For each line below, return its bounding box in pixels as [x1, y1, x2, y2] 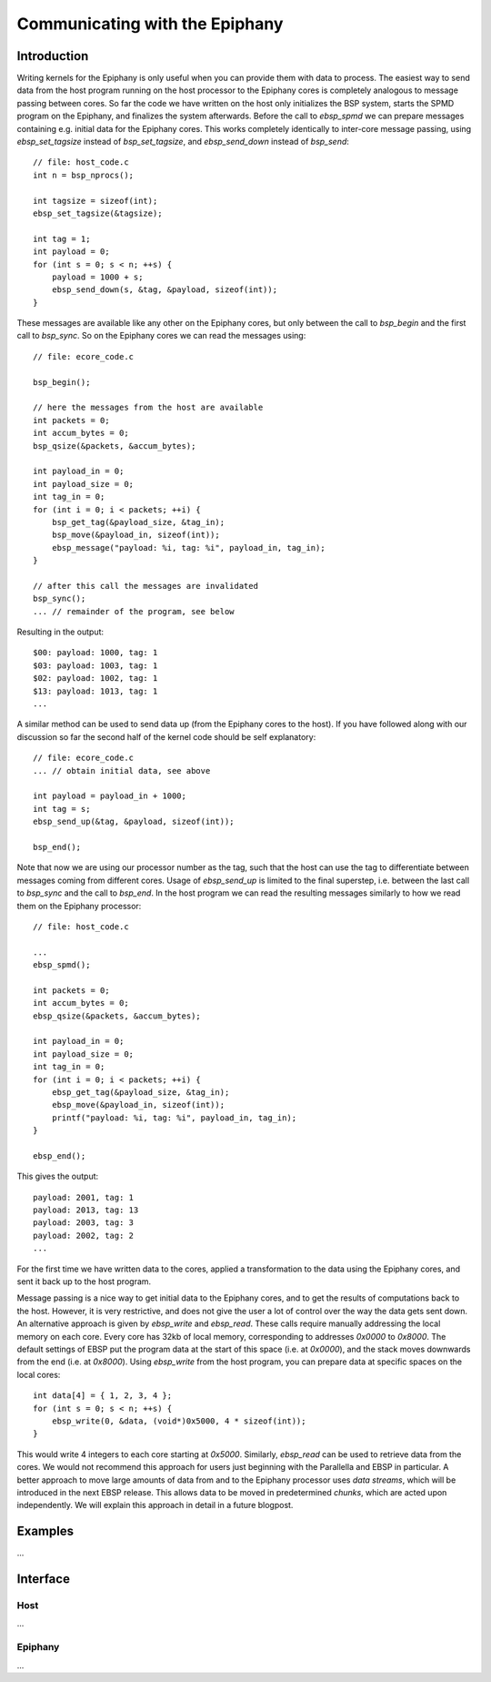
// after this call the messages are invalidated [33, 581, 259, 591]
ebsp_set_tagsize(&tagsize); [33, 208, 163, 218]
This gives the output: [16, 1170, 99, 1182]
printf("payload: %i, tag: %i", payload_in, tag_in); [51, 1112, 297, 1123]
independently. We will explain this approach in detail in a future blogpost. [16, 1500, 294, 1511]
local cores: [16, 1369, 61, 1380]
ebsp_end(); [33, 1150, 86, 1160]
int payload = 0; [33, 247, 110, 257]
